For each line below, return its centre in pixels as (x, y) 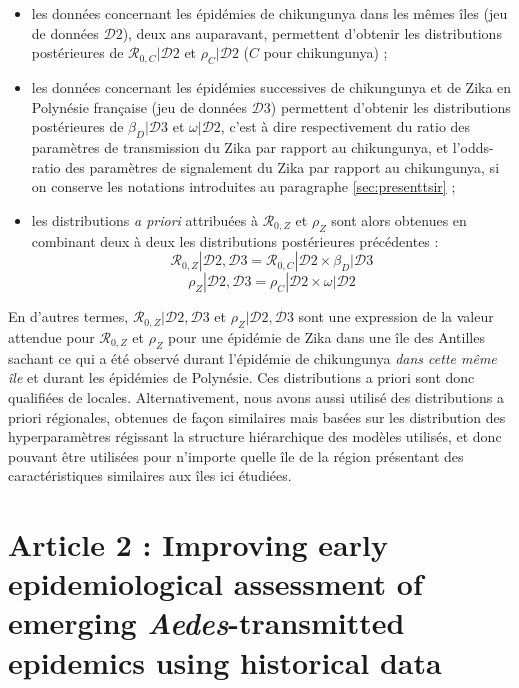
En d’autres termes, (68, 316)
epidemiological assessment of (215, 583)
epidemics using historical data (225, 661)
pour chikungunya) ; (325, 52)
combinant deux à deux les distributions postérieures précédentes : (235, 240)
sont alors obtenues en (399, 219)
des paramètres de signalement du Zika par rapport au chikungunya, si (282, 166)
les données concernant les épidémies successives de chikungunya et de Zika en (271, 86)
